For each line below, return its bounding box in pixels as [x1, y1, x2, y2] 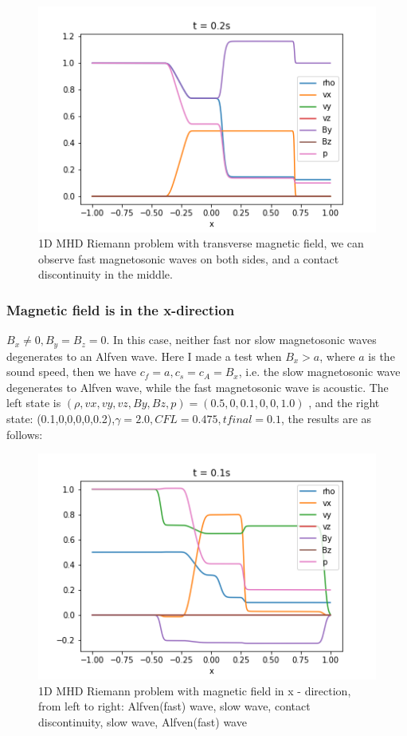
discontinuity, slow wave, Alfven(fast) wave [38, 713, 247, 730]
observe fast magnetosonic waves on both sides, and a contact [38, 250, 339, 267]
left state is [6, 394, 61, 411]
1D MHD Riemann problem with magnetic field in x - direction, [38, 682, 351, 698]
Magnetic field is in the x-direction [6, 299, 235, 319]
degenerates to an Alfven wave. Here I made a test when [6, 347, 282, 364]
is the [368, 347, 395, 364]
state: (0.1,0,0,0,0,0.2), [6, 410, 115, 427]
